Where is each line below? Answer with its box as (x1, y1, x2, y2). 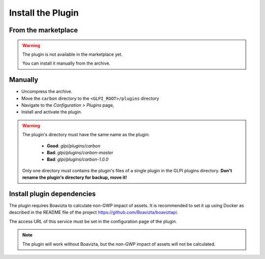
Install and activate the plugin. (21, 109, 82, 115)
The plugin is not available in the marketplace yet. (22, 51, 123, 57)
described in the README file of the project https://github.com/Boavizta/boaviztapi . (9, 210, 179, 215)
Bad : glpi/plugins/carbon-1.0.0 (47, 157, 109, 163)
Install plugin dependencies (9, 189, 96, 198)
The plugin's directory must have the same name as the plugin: (22, 132, 150, 138)
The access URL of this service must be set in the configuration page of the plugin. (9, 218, 177, 224)
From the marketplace (9, 26, 78, 34)
